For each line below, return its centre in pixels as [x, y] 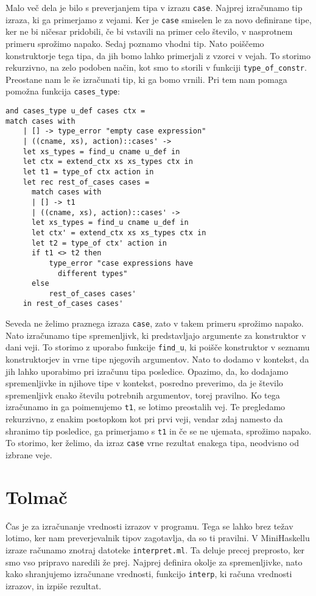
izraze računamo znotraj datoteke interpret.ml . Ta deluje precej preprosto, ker [155, 549]
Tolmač [37, 496]
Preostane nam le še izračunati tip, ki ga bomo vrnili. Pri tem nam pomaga [146, 79]
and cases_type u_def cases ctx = [75, 111]
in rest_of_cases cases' [73, 304]
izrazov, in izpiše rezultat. [54, 585]
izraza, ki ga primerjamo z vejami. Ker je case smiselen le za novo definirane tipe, [159, 19]
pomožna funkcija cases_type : [63, 91]
